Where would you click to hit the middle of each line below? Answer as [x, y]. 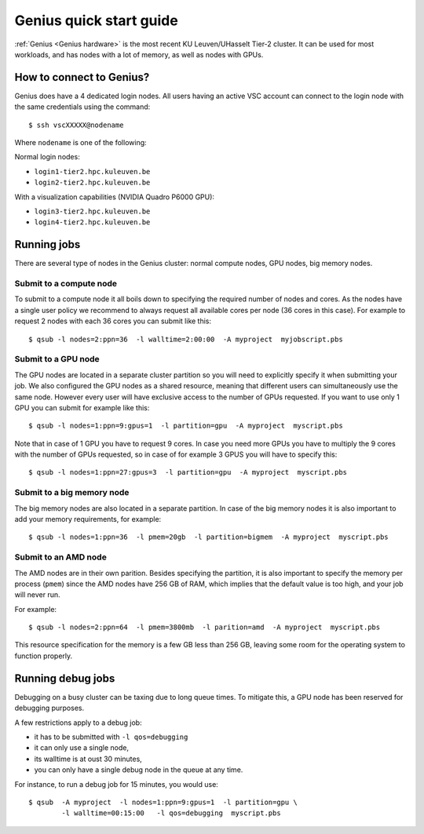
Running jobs [48, 244]
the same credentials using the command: [82, 107]
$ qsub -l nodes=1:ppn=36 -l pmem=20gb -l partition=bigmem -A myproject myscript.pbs [208, 537]
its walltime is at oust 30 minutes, [88, 759]
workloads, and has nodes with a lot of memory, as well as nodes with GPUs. [139, 54]
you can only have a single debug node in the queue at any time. [139, 770]
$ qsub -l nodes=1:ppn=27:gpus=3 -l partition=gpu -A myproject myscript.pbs [188, 472]
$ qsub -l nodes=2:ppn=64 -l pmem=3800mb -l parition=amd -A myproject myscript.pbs [205, 627]
